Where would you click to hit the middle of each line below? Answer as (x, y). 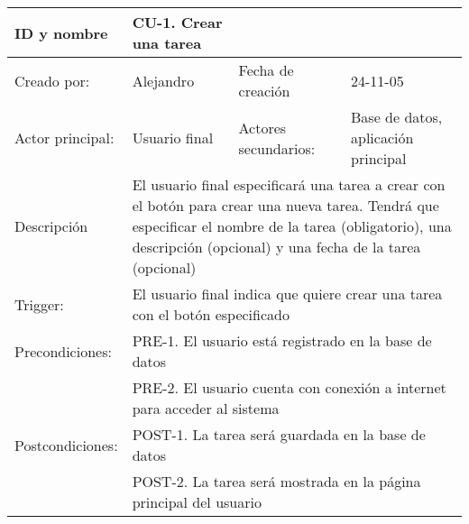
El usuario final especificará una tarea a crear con (289, 184)
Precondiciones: (63, 351)
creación (264, 91)
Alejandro (163, 80)
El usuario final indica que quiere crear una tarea (287, 294)
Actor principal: (64, 138)
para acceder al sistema (206, 408)
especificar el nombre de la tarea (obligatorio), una (292, 226)
